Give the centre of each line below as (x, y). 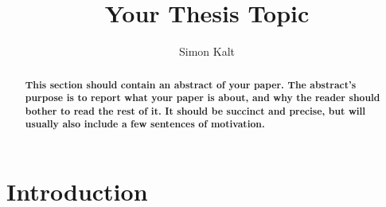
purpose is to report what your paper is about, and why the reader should (203, 98)
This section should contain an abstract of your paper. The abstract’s (191, 84)
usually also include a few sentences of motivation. (145, 124)
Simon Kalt (207, 51)
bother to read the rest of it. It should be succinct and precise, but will (195, 111)
